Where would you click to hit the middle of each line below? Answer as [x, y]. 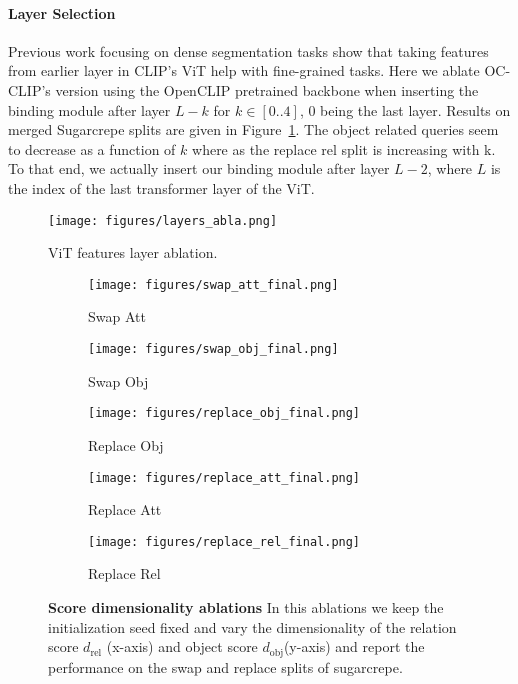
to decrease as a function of [92, 148]
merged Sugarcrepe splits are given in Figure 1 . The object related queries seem [253, 129]
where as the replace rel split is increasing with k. [344, 148]
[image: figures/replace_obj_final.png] [224, 413]
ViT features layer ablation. [133, 252]
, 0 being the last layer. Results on [405, 109]
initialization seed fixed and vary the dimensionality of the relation [252, 626]
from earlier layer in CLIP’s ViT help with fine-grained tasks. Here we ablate [244, 70]
